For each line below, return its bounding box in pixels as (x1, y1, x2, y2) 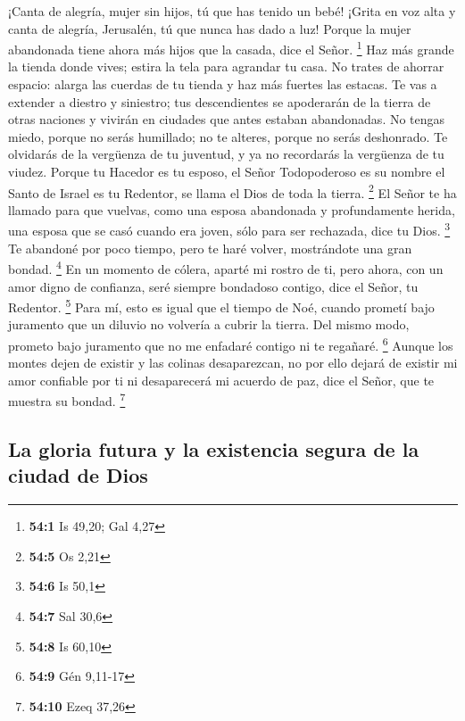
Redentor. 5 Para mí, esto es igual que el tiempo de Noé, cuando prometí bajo (8, 295, 435, 316)
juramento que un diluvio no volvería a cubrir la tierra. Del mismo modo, (8, 315, 410, 334)
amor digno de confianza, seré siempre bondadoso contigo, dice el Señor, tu (8, 277, 419, 295)
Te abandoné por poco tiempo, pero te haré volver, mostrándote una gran (8, 238, 412, 257)
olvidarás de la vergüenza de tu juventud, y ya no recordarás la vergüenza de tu (8, 145, 444, 163)
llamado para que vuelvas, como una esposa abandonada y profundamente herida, (8, 200, 455, 219)
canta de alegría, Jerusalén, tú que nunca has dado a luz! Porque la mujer (8, 19, 411, 37)
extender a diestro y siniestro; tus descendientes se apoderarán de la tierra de (8, 92, 431, 111)
